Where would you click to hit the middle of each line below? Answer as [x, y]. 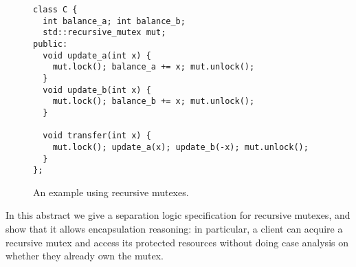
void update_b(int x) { [97, 90]
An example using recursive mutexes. [111, 192]
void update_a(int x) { [97, 55]
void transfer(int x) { [97, 136]
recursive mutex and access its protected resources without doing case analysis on [177, 242]
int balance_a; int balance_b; [114, 21]
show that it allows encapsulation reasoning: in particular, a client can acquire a [174, 229]
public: [51, 44]
